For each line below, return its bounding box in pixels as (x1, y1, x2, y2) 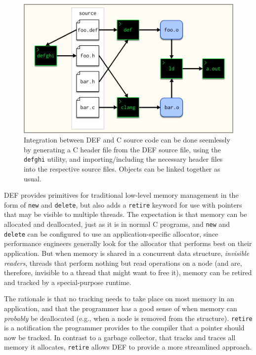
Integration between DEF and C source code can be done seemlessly (24, 135, 230, 145)
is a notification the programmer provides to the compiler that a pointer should (4, 322, 245, 333)
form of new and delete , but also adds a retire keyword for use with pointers (4, 199, 242, 210)
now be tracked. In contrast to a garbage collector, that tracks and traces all (4, 332, 236, 342)
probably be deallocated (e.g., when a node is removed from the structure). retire (4, 313, 253, 323)
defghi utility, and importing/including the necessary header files (24, 154, 223, 164)
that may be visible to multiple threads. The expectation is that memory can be (4, 209, 247, 219)
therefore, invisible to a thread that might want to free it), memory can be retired (4, 267, 252, 278)
